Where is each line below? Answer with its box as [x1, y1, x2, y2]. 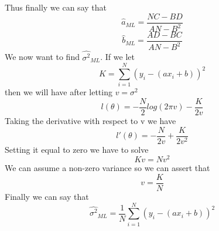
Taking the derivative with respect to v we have [5, 115, 176, 127]
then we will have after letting [5, 86, 112, 98]
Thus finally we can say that [5, 1, 107, 13]
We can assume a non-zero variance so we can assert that [5, 162, 210, 174]
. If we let [100, 51, 135, 63]
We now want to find [5, 51, 80, 63]
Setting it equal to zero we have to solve [5, 143, 149, 155]
